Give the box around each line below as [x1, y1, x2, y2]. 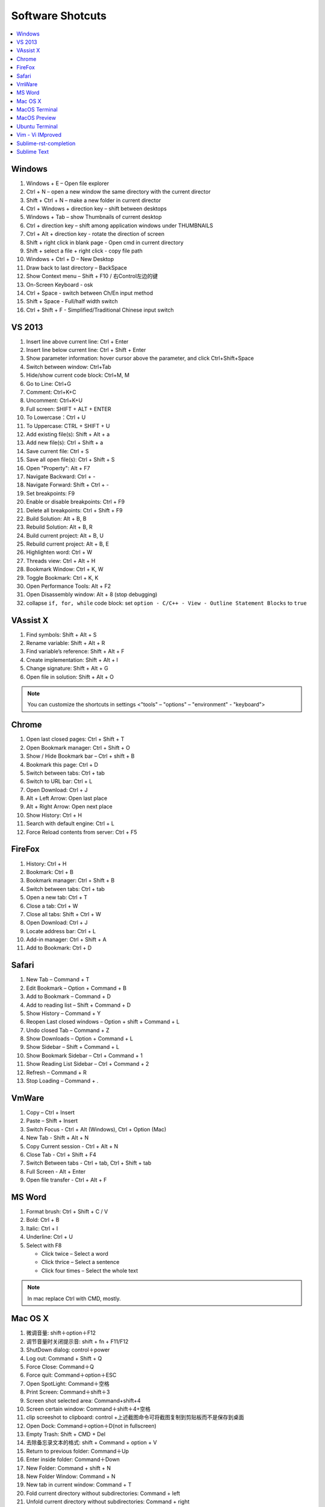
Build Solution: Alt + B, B [26, 515, 87, 522]
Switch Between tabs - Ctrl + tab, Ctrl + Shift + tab [26, 1159, 152, 1166]
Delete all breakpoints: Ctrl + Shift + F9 [26, 506, 123, 514]
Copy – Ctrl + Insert [26, 1109, 75, 1116]
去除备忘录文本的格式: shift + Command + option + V [26, 1439, 157, 1446]
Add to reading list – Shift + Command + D [26, 1001, 131, 1008]
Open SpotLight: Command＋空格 [26, 1380, 110, 1387]
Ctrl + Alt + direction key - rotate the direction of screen [26, 230, 165, 238]
